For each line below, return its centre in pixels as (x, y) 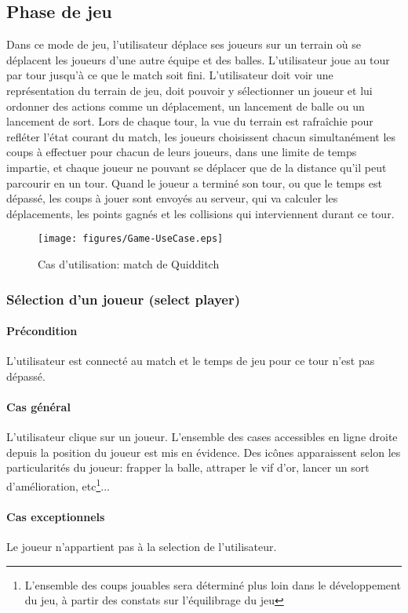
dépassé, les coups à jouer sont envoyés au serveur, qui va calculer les (172, 198)
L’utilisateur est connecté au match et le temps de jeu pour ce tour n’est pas (191, 361)
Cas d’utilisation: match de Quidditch (129, 263)
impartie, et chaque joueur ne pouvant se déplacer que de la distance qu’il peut (197, 167)
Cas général (38, 407)
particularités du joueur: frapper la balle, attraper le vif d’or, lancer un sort (188, 467)
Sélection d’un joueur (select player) (124, 299)
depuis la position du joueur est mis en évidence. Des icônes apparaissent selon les (204, 452)
